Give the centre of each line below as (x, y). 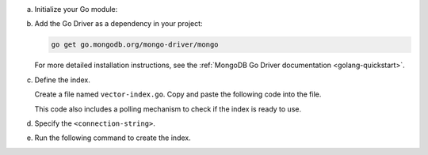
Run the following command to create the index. (113, 138)
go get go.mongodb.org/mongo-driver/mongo (135, 45)
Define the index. (62, 80)
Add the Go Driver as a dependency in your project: (118, 24)
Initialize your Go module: (76, 9)
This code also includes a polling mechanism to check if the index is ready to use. (168, 109)
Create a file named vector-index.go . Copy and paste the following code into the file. (178, 94)
